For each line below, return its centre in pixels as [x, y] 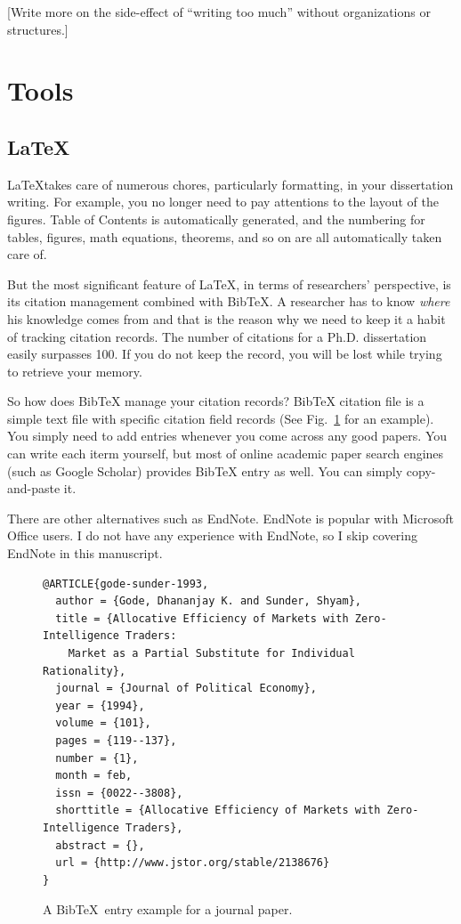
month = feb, [94, 776]
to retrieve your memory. [75, 371]
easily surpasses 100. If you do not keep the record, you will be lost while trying [225, 354]
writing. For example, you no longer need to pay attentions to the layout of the [223, 202]
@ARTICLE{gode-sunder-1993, [126, 584]
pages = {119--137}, [116, 740]
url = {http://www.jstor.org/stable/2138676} [193, 863]
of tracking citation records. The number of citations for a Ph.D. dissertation [217, 336]
